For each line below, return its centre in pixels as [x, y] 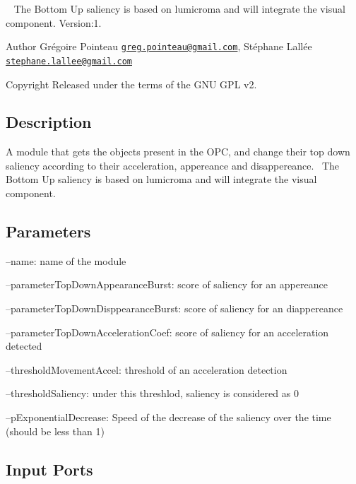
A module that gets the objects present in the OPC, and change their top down [178, 152]
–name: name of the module [66, 260]
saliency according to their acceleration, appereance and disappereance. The [173, 165]
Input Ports [49, 469]
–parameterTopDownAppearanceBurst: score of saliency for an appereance [167, 284]
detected [24, 346]
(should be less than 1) [55, 431]
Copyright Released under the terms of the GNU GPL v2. [131, 84]
